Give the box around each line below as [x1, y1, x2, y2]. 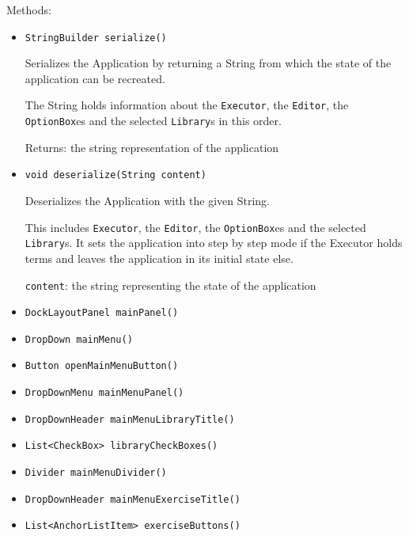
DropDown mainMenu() [25, 333, 133, 345]
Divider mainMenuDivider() [25, 467, 167, 479]
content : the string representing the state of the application [25, 276, 316, 293]
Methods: [6, 2, 51, 17]
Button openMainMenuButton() [25, 360, 179, 372]
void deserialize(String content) [25, 169, 206, 181]
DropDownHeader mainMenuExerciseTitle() [25, 493, 240, 505]
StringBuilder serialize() [25, 32, 167, 44]
